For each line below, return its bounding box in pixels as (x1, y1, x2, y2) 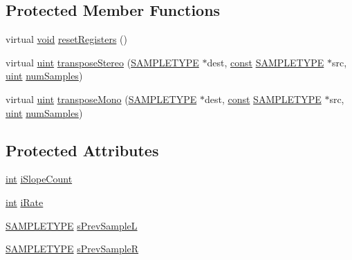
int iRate (6, 194, 44, 209)
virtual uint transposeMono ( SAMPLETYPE (6, 91, 197, 106)
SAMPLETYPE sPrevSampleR (6, 241, 139, 256)
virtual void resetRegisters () (6, 32, 127, 46)
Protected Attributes (6, 139, 159, 160)
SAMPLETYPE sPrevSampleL (6, 218, 138, 232)
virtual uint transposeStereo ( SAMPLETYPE (6, 55, 199, 69)
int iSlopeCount (6, 171, 73, 186)
